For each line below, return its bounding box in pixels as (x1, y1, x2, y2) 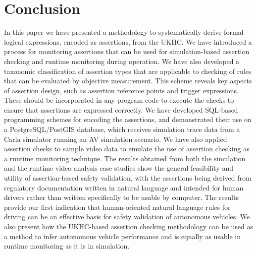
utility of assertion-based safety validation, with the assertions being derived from (4, 173, 252, 183)
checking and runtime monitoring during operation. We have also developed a (4, 56, 240, 66)
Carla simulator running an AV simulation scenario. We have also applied (4, 133, 227, 144)
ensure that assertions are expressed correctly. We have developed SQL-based (4, 104, 238, 115)
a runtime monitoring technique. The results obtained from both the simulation (4, 153, 246, 163)
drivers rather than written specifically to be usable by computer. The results (4, 192, 239, 202)
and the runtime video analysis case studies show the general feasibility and (4, 163, 233, 173)
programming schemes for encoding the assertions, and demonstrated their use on (4, 114, 252, 125)
